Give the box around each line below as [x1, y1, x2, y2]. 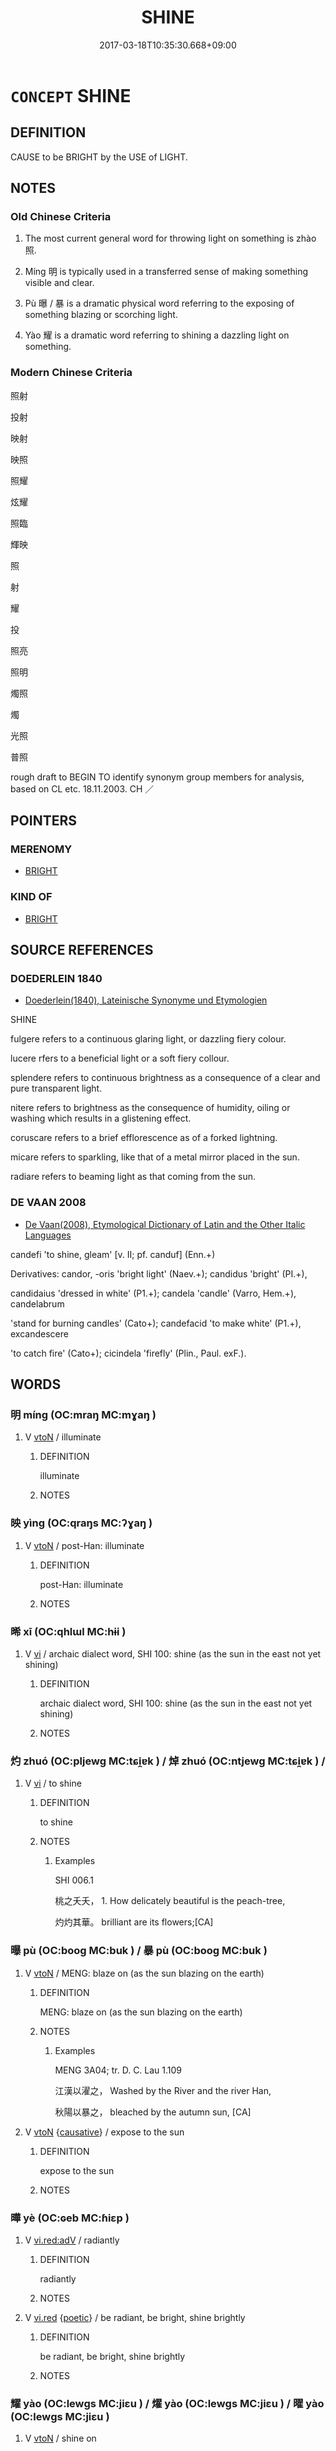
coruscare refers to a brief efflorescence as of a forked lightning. [10, 1132, 278, 1144]
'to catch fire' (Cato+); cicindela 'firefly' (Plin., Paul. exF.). [10, 1347, 247, 1359]
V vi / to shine [24, 1777, 82, 1790]
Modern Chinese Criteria [10, 366, 133, 380]
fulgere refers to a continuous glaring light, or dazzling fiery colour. [10, 1033, 287, 1045]
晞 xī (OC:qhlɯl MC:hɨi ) [10, 1624, 127, 1638]
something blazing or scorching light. [24, 309, 178, 321]
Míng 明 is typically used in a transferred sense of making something [24, 266, 309, 278]
